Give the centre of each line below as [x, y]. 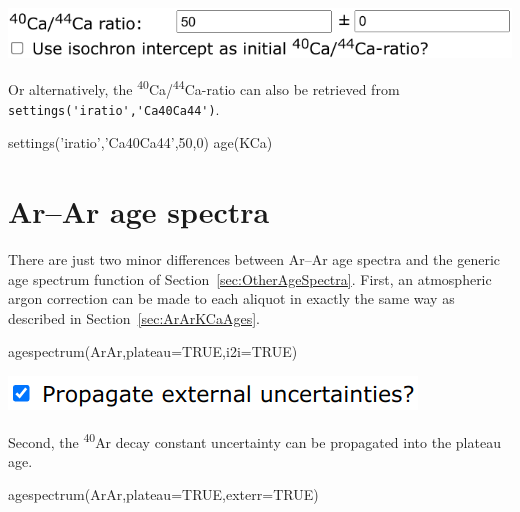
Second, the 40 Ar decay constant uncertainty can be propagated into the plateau [254, 440]
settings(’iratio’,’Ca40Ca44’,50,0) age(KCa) [140, 142]
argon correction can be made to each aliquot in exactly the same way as [231, 298]
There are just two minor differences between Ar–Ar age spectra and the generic [254, 259]
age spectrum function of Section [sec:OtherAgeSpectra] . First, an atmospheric [250, 278]
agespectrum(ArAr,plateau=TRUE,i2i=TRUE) [153, 351]
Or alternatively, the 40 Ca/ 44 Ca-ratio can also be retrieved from [204, 88]
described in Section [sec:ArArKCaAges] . [134, 317]
